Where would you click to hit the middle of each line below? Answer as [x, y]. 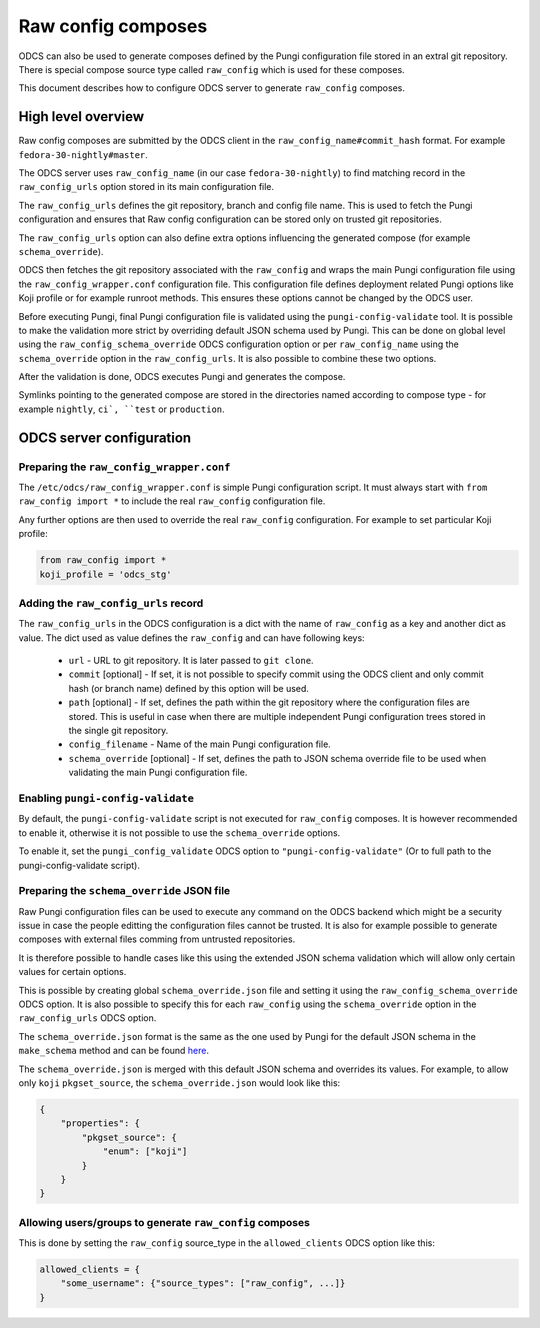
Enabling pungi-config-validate [106, 798]
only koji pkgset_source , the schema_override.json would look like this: [179, 1082]
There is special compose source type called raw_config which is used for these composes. [211, 69]
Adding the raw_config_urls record [111, 603]
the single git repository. [118, 731]
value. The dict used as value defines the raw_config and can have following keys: [191, 637]
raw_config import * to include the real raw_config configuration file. [172, 501]
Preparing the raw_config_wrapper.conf [124, 467]
